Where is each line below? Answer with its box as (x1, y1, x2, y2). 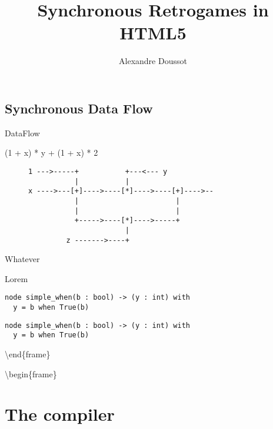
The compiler (5, 402, 115, 426)
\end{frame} (5, 347, 51, 360)
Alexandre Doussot (119, 55, 187, 67)
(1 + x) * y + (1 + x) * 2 (5, 146, 98, 159)
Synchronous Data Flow (5, 99, 153, 117)
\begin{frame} (5, 367, 57, 380)
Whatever (5, 253, 40, 265)
